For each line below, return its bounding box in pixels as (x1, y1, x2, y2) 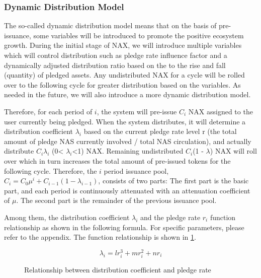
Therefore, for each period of (4, 106, 93, 116)
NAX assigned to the (188, 106, 253, 116)
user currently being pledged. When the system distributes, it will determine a (4, 116, 246, 126)
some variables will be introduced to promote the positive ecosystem (33, 30, 244, 40)
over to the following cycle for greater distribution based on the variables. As (4, 79, 241, 90)
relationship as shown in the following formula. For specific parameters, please (4, 222, 244, 232)
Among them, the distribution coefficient (4, 212, 130, 222)
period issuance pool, (104, 165, 169, 176)
